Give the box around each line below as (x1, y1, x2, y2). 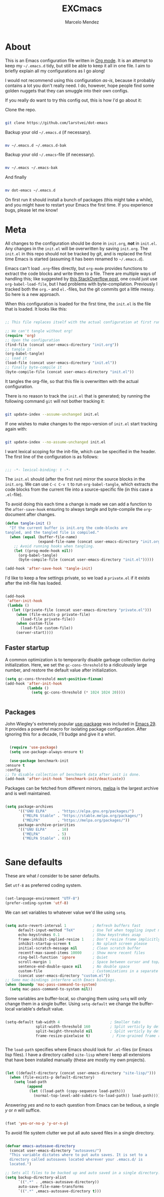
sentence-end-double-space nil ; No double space (18, 964, 130, 969)
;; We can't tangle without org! (5, 329, 73, 334)
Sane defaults (5, 857, 62, 868)
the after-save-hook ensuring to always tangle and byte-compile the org (5, 506, 150, 512)
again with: (5, 426, 27, 432)
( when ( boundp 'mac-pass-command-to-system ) (5, 982, 97, 987)
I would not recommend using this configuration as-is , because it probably (5, 77, 155, 83)
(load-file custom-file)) (20, 626, 73, 630)
